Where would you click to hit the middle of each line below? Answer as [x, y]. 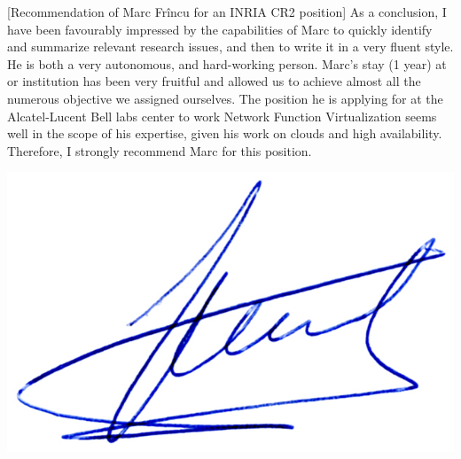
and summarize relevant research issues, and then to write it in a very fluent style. [230, 47]
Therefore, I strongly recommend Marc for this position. [160, 150]
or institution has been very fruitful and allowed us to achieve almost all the [214, 81]
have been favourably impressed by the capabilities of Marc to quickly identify [220, 29]
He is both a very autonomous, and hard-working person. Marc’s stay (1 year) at [227, 63]
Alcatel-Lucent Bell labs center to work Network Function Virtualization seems [222, 116]
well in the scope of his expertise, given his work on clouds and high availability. [225, 133]
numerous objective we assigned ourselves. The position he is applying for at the [225, 98]
